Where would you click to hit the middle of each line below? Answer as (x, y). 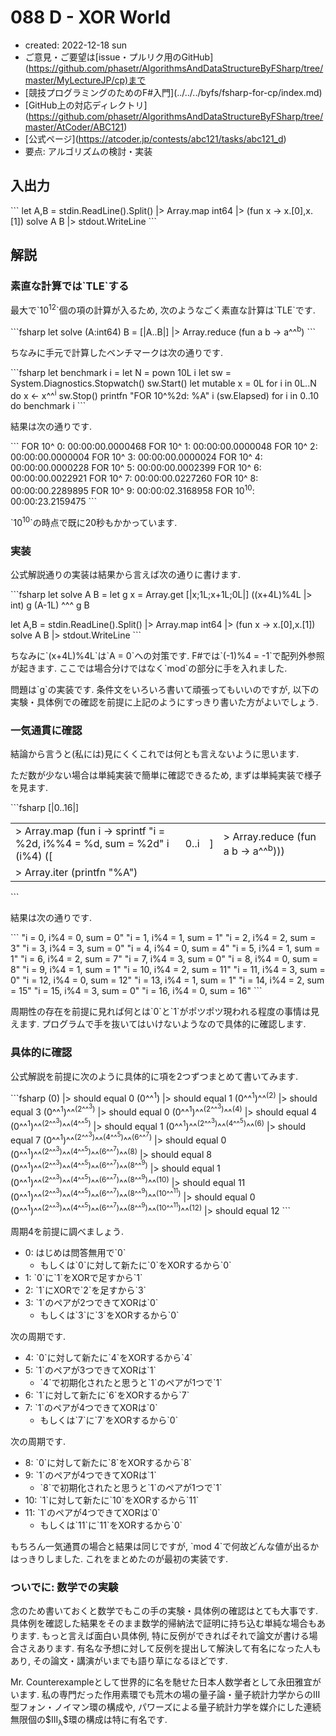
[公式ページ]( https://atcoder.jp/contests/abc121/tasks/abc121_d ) (155, 138)
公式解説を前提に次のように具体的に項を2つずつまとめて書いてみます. (154, 1076)
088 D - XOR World (91, 17)
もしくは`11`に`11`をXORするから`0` (111, 1525)
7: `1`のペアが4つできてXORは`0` (91, 1407)
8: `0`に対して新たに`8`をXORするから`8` (108, 1462)
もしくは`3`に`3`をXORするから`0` (109, 1315)
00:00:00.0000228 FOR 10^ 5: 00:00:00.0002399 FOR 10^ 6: (136, 468)
